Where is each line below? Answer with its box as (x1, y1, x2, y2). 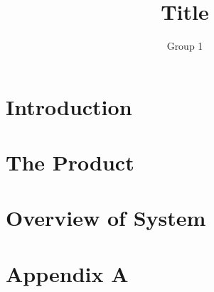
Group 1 (166, 38, 203, 53)
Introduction (6, 92, 132, 121)
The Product (6, 148, 134, 177)
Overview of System (6, 203, 206, 232)
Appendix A (6, 259, 129, 288)
